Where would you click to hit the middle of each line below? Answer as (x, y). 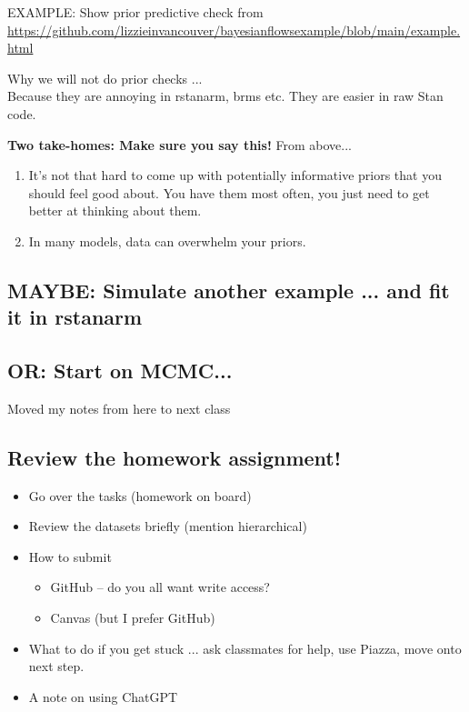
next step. (56, 666)
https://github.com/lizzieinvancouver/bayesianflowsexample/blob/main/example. (234, 30)
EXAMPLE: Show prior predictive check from (135, 12)
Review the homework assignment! (175, 457)
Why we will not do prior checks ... (105, 78)
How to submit (70, 556)
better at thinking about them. (115, 211)
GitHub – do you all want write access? (160, 587)
